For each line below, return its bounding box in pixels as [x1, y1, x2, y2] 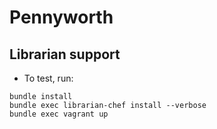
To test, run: [23, 72, 74, 84]
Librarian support [9, 46, 121, 63]
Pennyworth [9, 6, 114, 29]
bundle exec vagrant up [9, 109, 109, 119]
